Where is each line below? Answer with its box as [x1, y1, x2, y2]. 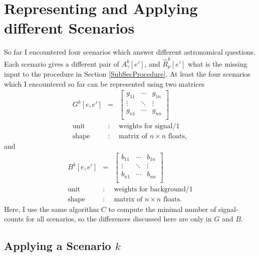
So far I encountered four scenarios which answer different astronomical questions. [4, 47, 255, 57]
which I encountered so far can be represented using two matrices [4, 78, 205, 89]
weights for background [114, 185, 186, 193]
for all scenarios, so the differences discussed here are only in [26, 213, 212, 224]
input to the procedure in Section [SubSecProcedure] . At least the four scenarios [4, 69, 250, 79]
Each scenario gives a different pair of [4, 58, 119, 69]
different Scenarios [4, 18, 135, 38]
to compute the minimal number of [108, 203, 216, 214]
